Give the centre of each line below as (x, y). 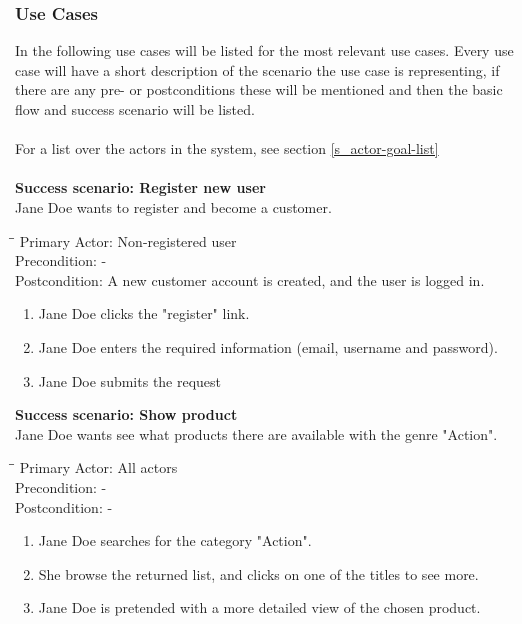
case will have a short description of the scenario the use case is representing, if (257, 69)
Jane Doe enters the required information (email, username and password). (268, 346)
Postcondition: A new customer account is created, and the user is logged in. (250, 279)
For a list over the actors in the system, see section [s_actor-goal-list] (227, 148)
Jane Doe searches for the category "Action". (175, 540)
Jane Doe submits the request (130, 380)
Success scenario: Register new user (140, 187)
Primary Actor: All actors (98, 467)
